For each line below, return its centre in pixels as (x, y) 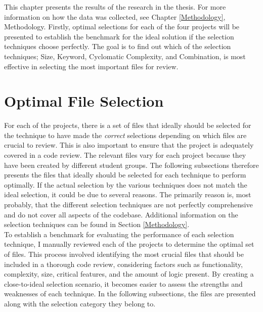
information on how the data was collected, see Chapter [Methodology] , (115, 16)
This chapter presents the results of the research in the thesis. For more (115, 7)
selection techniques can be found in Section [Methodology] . (97, 224)
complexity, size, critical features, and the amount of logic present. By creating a (129, 274)
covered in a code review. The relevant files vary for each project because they (125, 155)
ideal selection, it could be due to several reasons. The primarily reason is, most (128, 194)
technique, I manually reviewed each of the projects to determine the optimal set (129, 244)
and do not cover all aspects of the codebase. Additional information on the (121, 214)
